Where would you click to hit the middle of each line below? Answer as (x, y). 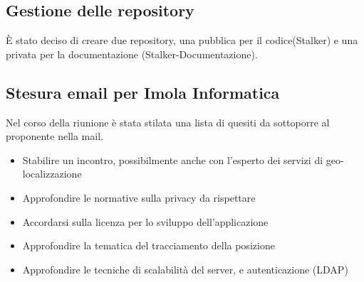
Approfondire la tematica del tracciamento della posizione (149, 245)
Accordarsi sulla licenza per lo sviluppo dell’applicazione (145, 221)
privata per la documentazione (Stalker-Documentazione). (132, 54)
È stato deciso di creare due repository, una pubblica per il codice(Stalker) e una (182, 40)
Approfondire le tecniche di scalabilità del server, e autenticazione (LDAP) (185, 269)
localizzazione (52, 174)
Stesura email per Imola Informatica (143, 92)
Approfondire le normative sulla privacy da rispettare (139, 197)
